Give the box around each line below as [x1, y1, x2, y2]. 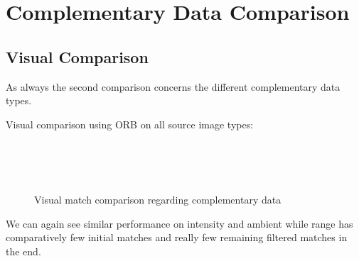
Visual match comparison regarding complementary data [34, 192, 282, 207]
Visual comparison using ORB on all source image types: [6, 116, 254, 131]
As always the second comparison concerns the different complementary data [6, 79, 341, 94]
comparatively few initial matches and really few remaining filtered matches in [6, 230, 348, 245]
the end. [6, 243, 41, 258]
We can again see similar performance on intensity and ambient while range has [6, 216, 353, 231]
